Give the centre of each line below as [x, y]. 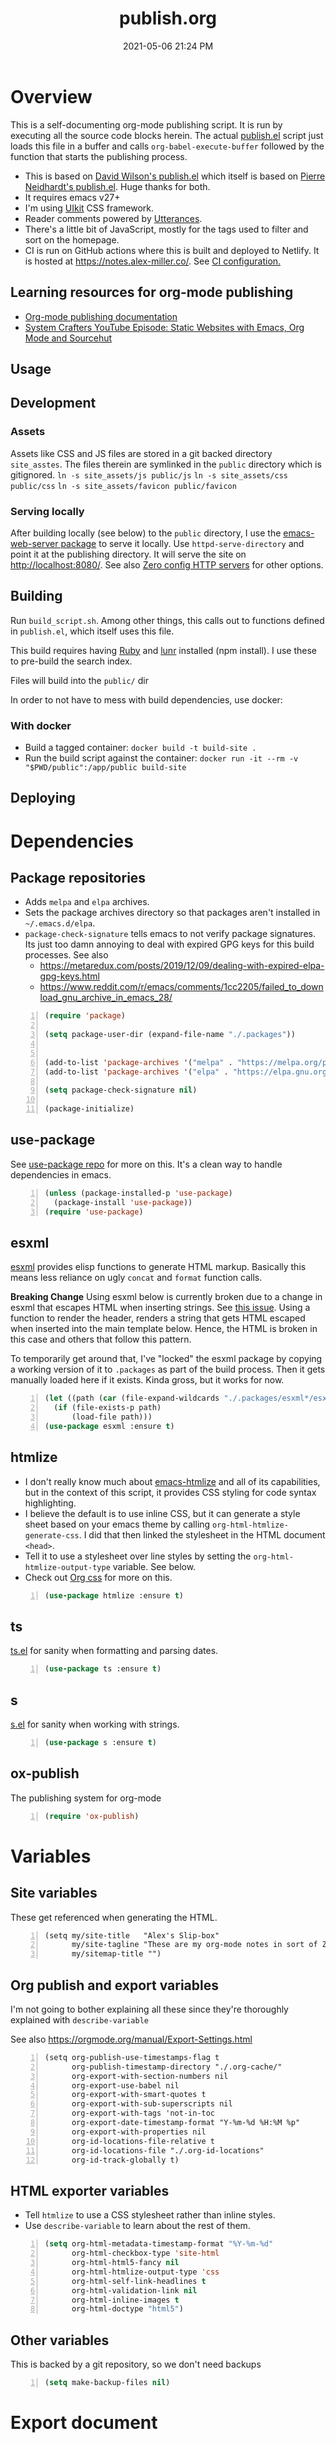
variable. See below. [154, 1566]
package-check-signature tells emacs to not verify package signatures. [170, 934]
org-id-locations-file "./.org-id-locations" [168, 2150]
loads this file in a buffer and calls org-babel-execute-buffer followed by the [167, 146]
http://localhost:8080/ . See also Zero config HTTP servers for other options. [167, 564]
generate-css [52, 1535]
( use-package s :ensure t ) [101, 1742]
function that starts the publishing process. [99, 156]
